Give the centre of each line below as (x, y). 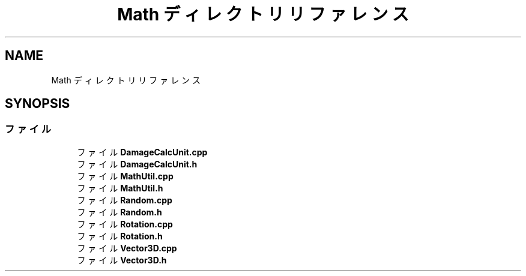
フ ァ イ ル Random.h (119, 212)
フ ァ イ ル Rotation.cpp (125, 224)
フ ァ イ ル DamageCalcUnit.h (137, 164)
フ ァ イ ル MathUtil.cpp (125, 176)
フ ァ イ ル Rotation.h (120, 236)
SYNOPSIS (38, 104)
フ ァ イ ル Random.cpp (125, 200)
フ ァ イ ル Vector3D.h (122, 260)
